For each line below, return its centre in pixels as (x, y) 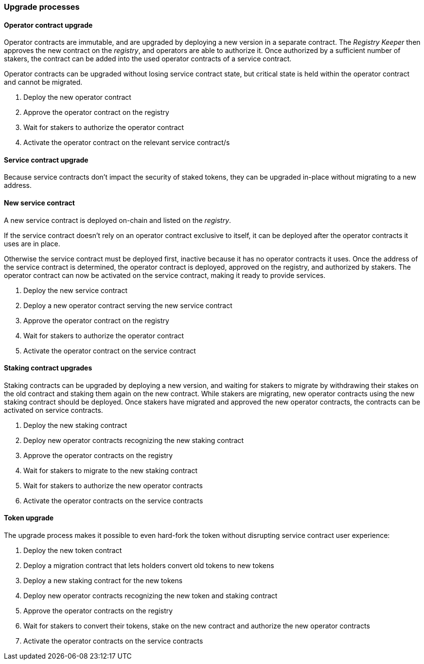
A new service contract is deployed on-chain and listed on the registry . (118, 220)
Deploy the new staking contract (75, 425)
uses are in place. (32, 243)
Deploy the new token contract (73, 551)
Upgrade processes (42, 7)
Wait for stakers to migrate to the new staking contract (110, 470)
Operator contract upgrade (48, 25)
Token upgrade (29, 518)
